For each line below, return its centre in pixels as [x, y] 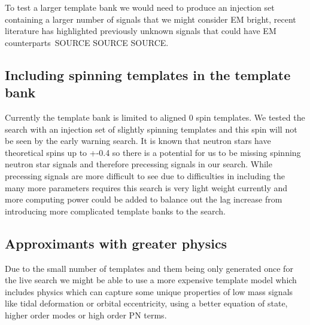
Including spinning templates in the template [148, 74]
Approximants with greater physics [116, 243]
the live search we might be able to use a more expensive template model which [151, 280]
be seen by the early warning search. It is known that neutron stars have [138, 141]
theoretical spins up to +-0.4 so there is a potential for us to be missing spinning [153, 152]
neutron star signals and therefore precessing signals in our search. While [139, 164]
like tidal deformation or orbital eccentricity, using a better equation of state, [146, 303]
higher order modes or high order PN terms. [86, 315]
